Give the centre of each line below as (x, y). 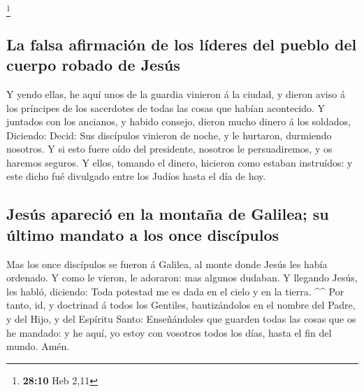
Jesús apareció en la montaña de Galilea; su (168, 214)
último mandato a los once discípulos (143, 234)
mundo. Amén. (38, 346)
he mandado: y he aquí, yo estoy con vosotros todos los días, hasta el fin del (169, 332)
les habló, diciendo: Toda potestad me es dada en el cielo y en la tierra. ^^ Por (175, 291)
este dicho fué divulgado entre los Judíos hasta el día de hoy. (136, 176)
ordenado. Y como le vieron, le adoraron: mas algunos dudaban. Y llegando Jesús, (182, 278)
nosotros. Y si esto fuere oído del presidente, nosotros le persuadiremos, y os (169, 149)
